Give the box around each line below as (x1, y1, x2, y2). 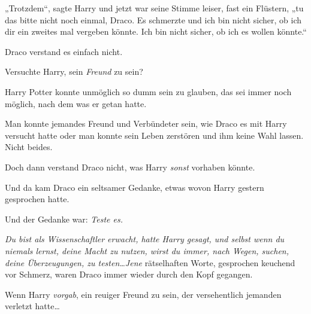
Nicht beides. (5, 141, 53, 153)
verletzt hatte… (5, 300, 60, 312)
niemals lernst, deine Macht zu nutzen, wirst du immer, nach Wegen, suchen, (5, 244, 289, 257)
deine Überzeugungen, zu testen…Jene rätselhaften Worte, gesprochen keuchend (5, 256, 295, 269)
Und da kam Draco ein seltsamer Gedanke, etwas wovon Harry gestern (5, 181, 264, 193)
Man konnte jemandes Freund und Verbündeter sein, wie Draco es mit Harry (5, 117, 287, 130)
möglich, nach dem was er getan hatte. (5, 97, 147, 109)
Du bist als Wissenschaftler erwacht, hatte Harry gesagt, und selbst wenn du (5, 233, 285, 245)
